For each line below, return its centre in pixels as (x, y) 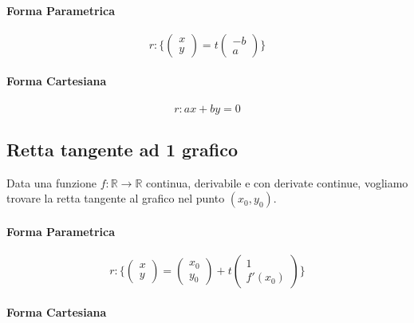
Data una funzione (51, 182)
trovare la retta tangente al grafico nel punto (116, 198)
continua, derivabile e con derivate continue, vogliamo (277, 182)
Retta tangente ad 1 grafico (122, 149)
